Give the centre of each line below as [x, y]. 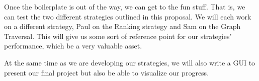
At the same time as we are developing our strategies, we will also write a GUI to [130, 62]
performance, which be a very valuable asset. [73, 46]
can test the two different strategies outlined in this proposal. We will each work [128, 16]
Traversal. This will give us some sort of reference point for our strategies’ [118, 36]
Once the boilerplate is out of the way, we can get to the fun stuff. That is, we [125, 6]
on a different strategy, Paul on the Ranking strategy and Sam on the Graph [122, 26]
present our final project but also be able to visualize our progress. [107, 72]
